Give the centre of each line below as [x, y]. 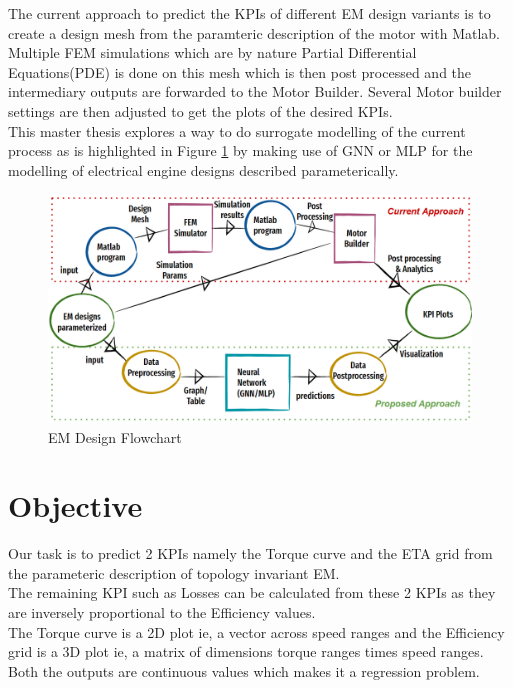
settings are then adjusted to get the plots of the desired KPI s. [200, 110]
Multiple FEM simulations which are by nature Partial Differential [212, 52]
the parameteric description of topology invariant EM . [174, 572]
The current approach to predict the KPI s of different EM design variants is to [249, 13]
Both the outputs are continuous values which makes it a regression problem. [244, 670]
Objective [75, 505]
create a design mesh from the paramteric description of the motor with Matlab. [254, 32]
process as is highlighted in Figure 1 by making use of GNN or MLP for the [240, 150]
